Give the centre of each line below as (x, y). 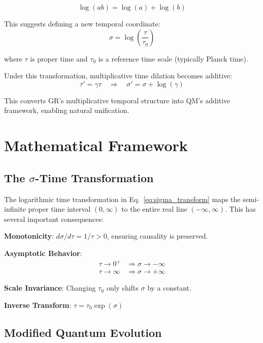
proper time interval (59, 209)
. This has (240, 209)
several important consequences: (54, 219)
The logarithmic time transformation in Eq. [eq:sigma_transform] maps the (122, 199)
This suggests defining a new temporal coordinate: (82, 23)
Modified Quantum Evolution (83, 332)
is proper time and (59, 58)
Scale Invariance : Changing (50, 288)
